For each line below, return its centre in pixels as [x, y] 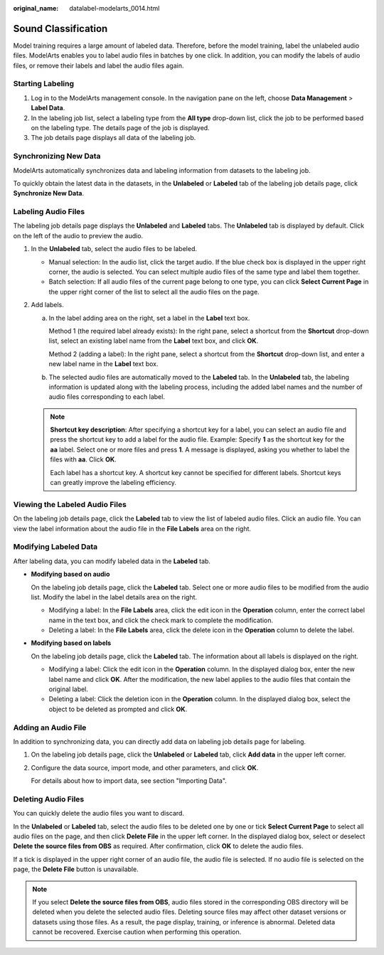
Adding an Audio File [50, 727]
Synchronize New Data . [49, 193]
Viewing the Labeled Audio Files [70, 504]
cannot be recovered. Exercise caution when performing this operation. [137, 932]
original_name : [36, 8]
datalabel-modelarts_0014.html [114, 8]
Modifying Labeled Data [55, 547]
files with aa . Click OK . [83, 459]
